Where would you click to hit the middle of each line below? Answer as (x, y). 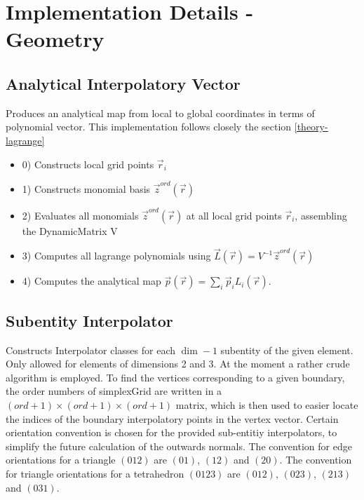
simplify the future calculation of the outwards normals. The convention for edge (179, 446)
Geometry (55, 39)
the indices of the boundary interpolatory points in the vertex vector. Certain (172, 418)
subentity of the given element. (287, 350)
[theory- (311, 127)
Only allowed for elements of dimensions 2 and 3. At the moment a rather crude (178, 364)
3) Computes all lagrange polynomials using (116, 256)
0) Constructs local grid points (88, 164)
